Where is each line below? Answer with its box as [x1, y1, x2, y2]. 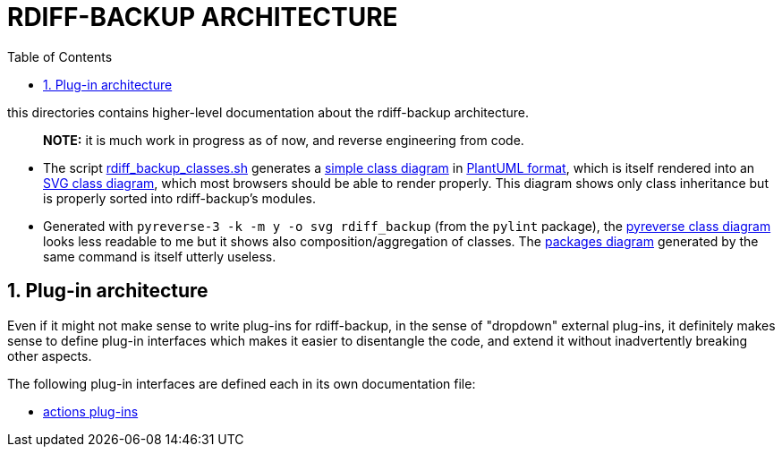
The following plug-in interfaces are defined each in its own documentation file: [7, 375, 476, 391]
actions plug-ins [43, 403, 139, 419]
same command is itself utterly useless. [43, 248, 276, 264]
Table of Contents [7, 48, 113, 64]
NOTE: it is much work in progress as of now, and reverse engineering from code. [43, 132, 524, 148]
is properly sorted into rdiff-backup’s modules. [43, 190, 317, 206]
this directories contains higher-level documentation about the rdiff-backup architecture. [7, 104, 530, 120]
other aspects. [7, 347, 92, 364]
